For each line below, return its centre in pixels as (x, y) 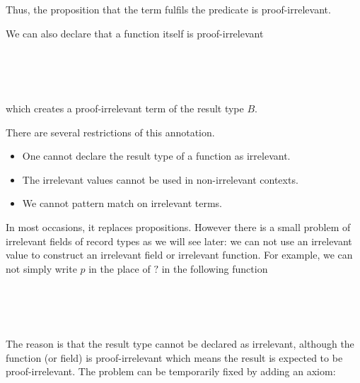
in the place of (120, 268)
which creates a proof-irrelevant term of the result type (125, 108)
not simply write (41, 268)
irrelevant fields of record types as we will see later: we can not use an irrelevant (179, 241)
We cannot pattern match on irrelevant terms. (122, 203)
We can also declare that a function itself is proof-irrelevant (135, 33)
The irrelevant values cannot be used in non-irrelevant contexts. (160, 179)
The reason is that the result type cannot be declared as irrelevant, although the (180, 344)
